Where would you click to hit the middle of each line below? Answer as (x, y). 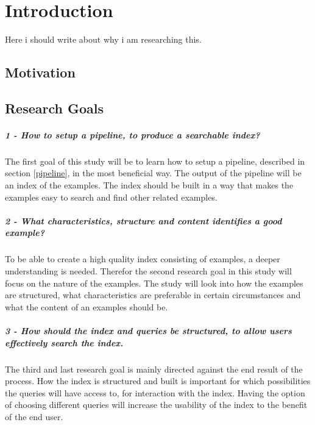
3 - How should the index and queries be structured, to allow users (148, 330)
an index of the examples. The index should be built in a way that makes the (149, 185)
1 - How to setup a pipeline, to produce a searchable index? (133, 134)
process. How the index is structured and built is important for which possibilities (158, 381)
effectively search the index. (64, 342)
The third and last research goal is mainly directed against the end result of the (154, 369)
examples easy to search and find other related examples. (111, 197)
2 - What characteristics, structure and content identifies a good (143, 220)
